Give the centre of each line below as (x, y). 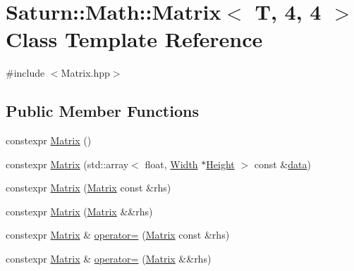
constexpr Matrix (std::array (67, 164)
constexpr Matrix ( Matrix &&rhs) (79, 211)
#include (25, 73)
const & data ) (282, 164)
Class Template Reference (134, 39)
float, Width (171, 164)
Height (220, 164)
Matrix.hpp (85, 73)
